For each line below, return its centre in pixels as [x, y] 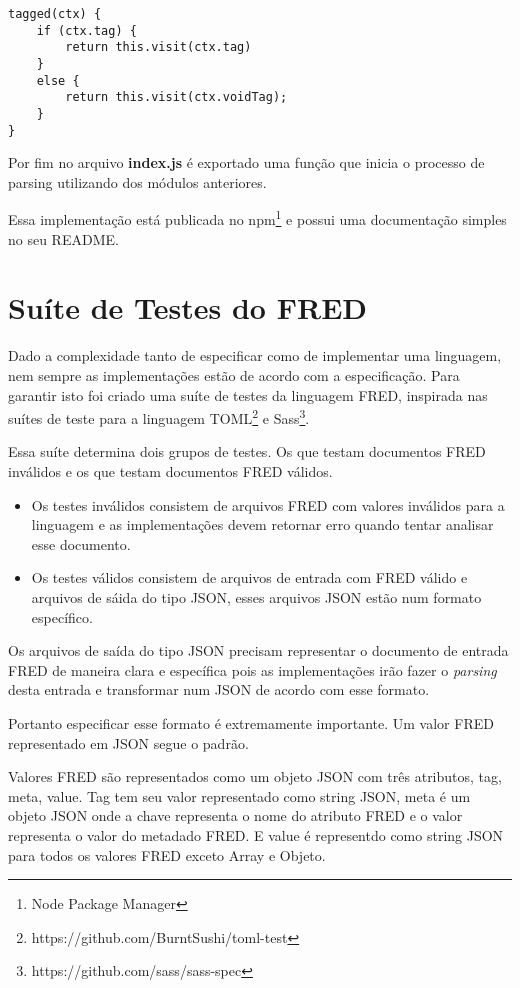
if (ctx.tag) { [86, 30]
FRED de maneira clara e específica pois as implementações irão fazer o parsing [252, 669]
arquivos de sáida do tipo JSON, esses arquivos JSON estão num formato [256, 597]
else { [58, 80]
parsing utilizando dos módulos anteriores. [137, 181]
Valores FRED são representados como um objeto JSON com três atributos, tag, [255, 776]
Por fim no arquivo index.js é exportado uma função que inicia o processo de [246, 162]
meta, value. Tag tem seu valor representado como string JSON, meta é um [239, 795]
